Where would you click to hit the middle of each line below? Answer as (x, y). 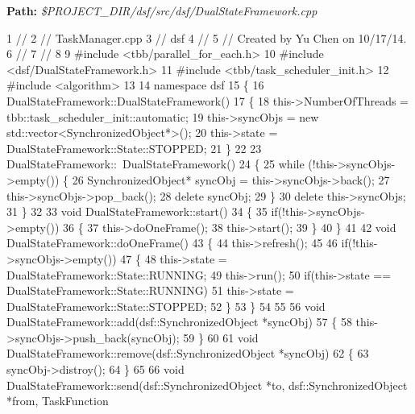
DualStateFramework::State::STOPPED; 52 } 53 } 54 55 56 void (166, 306)
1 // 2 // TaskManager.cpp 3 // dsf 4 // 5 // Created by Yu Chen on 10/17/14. (207, 37)
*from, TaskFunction (58, 401)
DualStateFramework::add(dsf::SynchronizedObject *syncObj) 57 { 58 (179, 322)
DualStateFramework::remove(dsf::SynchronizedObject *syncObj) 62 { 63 (188, 353)
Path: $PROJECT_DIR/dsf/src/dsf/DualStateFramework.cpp (162, 10)
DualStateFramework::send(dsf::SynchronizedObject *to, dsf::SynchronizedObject (207, 385)
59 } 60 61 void (221, 337)
